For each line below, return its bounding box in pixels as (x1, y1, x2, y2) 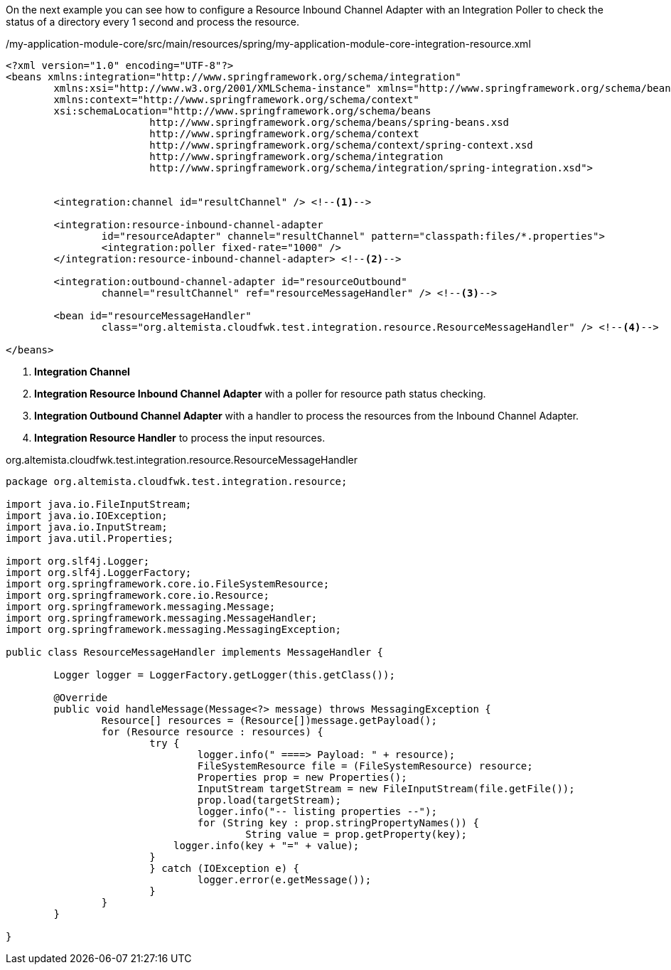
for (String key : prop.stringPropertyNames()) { (197, 817, 479, 828)
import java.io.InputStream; (6, 521, 168, 533)
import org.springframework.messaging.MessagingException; (6, 624, 342, 635)
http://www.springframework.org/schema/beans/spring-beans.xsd (149, 117, 510, 128)
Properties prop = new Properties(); (197, 772, 407, 783)
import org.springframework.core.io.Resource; (6, 590, 269, 601)
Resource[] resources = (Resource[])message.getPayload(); (101, 715, 437, 726)
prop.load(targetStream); (197, 794, 342, 806)
